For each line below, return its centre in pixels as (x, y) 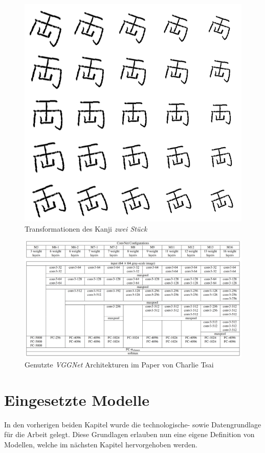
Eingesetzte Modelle (77, 399)
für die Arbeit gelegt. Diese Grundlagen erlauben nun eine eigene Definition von (129, 434)
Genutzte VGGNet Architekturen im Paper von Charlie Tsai (119, 365)
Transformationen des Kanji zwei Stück (86, 228)
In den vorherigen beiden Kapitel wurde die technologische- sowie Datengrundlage (133, 424)
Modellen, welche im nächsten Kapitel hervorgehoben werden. (101, 444)
